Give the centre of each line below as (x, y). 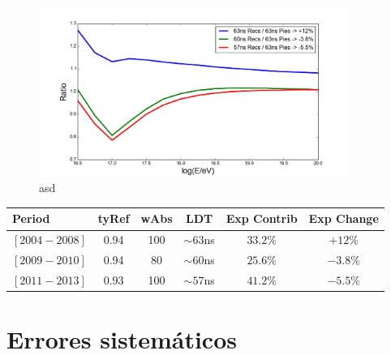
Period (31, 218)
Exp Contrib (262, 218)
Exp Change (344, 218)
